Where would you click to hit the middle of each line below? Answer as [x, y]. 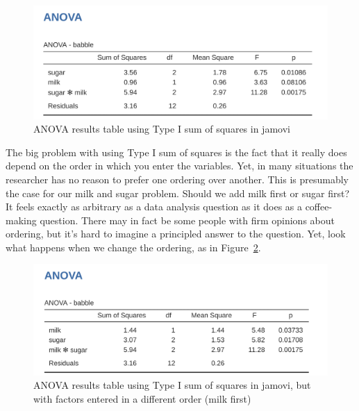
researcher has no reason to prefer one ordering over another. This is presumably [177, 179]
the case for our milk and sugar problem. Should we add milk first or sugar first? [177, 193]
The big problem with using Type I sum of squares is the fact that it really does [176, 152]
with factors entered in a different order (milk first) [142, 398]
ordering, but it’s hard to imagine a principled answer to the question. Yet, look [176, 234]
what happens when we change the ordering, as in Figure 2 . [133, 247]
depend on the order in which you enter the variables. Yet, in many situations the [179, 166]
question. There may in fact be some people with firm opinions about [187, 220]
